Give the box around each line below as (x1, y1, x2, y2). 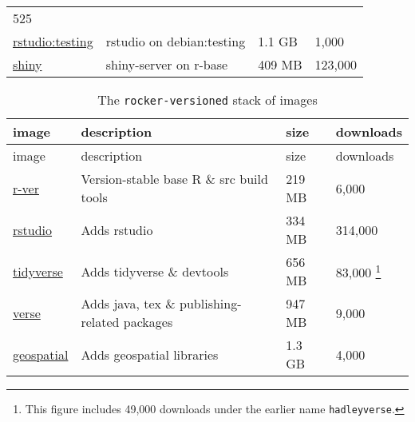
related (81, 313, 120, 331)
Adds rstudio (81, 220, 153, 239)
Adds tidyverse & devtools (81, 261, 229, 281)
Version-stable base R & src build (81, 169, 268, 188)
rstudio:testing (13, 32, 93, 50)
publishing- (180, 294, 242, 313)
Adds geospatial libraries (81, 344, 219, 364)
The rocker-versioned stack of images (97, 90, 318, 109)
